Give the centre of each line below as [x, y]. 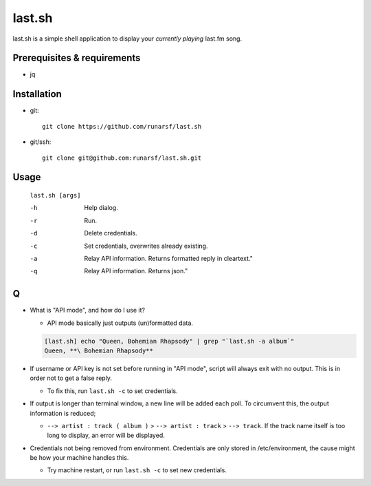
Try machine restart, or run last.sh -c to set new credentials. [137, 470]
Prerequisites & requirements [77, 58]
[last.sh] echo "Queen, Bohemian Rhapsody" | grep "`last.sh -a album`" [169, 341]
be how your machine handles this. [79, 458]
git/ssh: [41, 142]
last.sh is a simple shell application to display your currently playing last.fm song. [127, 39]
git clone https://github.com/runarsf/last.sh [122, 126]
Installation [37, 94]
